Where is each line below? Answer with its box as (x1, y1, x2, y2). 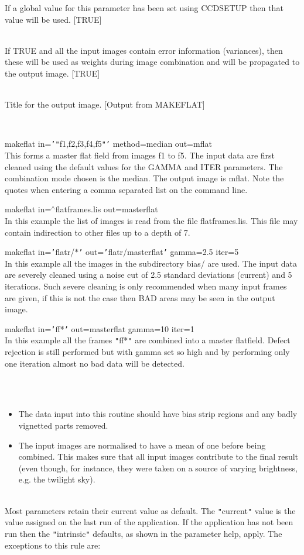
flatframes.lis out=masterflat (55, 203, 158, 215)
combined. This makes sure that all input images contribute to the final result (18, 450, 299, 463)
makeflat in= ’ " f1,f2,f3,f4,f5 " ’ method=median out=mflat (5, 137, 212, 150)
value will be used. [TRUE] (5, 13, 102, 25)
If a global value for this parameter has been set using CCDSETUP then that (5, 2, 283, 13)
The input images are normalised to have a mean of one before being (18, 439, 266, 451)
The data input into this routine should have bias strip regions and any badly (18, 408, 298, 420)
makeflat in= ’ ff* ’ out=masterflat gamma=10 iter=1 (5, 322, 194, 335)
